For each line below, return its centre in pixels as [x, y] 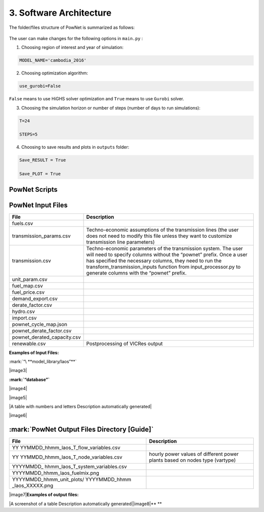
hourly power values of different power [194, 454]
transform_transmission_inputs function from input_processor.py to [164, 267]
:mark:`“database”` [29, 379]
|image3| [18, 371]
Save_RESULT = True [43, 160]
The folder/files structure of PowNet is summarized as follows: [72, 27]
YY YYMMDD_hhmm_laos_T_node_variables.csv [67, 457]
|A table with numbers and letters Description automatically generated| [80, 407]
